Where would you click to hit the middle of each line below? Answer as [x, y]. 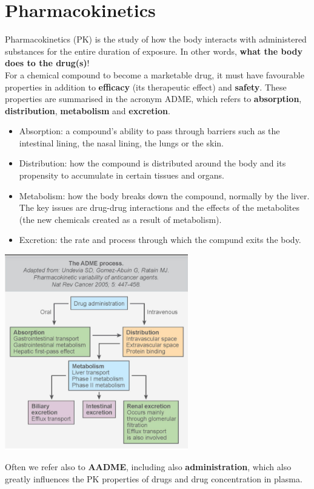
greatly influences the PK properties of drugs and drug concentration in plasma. [154, 479]
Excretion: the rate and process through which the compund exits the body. [160, 240]
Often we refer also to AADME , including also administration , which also [148, 467]
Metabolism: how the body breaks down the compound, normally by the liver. [164, 195]
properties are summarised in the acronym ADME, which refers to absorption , [153, 99]
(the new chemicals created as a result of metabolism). [120, 219]
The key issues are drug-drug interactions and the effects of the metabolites [159, 207]
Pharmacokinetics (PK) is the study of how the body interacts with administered [156, 39]
